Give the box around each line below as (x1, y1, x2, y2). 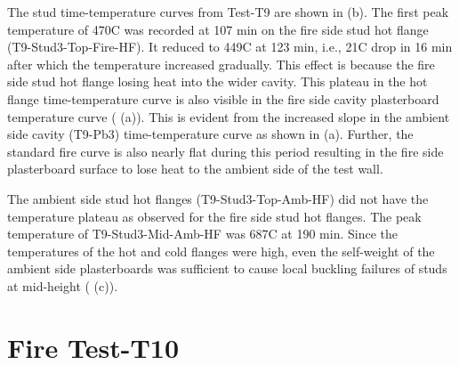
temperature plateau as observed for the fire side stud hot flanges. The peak (7, 207, 422, 225)
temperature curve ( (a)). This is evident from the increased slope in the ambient (7, 107, 450, 126)
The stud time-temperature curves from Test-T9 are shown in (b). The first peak (7, 3, 449, 20)
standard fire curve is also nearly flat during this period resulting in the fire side (7, 142, 444, 160)
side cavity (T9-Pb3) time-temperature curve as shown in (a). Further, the (7, 125, 414, 143)
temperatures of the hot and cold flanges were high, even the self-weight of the (7, 241, 435, 260)
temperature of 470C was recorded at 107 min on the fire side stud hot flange (7, 20, 429, 38)
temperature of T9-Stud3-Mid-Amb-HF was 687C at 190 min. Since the (7, 224, 398, 243)
